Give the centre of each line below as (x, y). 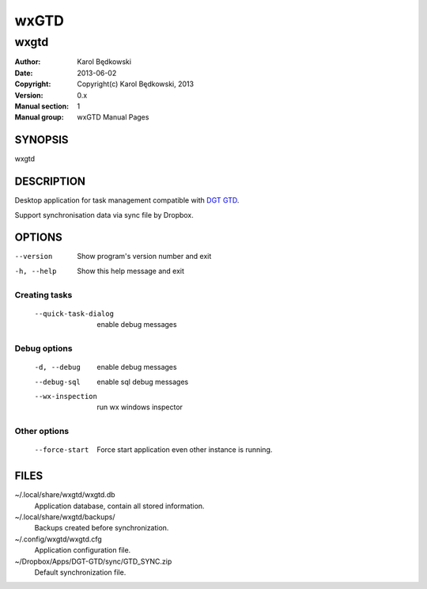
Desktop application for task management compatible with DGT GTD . (127, 200)
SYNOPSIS (42, 140)
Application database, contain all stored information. (119, 506)
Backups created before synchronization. (102, 528)
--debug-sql (57, 382)
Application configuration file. (83, 550)
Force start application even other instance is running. (185, 450)
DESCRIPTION (50, 182)
